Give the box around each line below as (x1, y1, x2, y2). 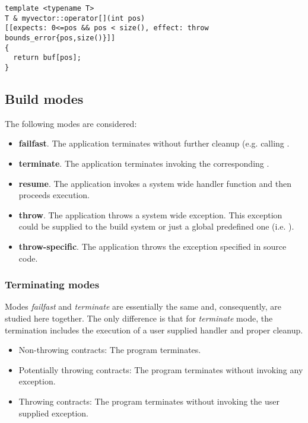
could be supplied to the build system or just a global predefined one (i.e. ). (18, 220, 294, 233)
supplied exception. (18, 406, 88, 419)
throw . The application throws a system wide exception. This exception (18, 208, 282, 221)
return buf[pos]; (13, 53, 81, 62)
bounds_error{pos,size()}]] (5, 33, 116, 42)
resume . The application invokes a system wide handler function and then (18, 177, 291, 189)
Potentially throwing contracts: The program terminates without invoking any (18, 363, 303, 376)
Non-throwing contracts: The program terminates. (18, 344, 201, 356)
